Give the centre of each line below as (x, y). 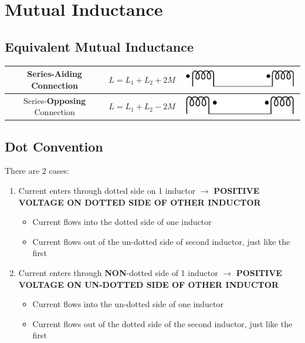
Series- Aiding (55, 74)
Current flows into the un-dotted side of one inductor (128, 304)
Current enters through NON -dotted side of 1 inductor (118, 272)
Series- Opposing (55, 100)
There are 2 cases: (37, 171)
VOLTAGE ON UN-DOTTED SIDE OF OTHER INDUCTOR (148, 284)
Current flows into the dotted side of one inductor (122, 222)
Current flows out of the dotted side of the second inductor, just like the (162, 323)
